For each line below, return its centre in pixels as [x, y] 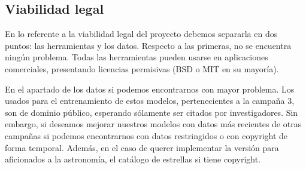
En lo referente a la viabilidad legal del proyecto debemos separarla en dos [141, 34]
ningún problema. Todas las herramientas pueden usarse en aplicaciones [137, 57]
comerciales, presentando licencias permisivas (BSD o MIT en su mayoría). [142, 68]
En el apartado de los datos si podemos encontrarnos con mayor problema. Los [150, 89]
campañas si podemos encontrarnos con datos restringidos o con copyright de [146, 135]
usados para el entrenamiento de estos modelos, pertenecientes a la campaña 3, [150, 101]
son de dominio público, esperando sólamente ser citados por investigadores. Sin [152, 112]
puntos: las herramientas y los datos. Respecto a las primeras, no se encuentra [148, 45]
